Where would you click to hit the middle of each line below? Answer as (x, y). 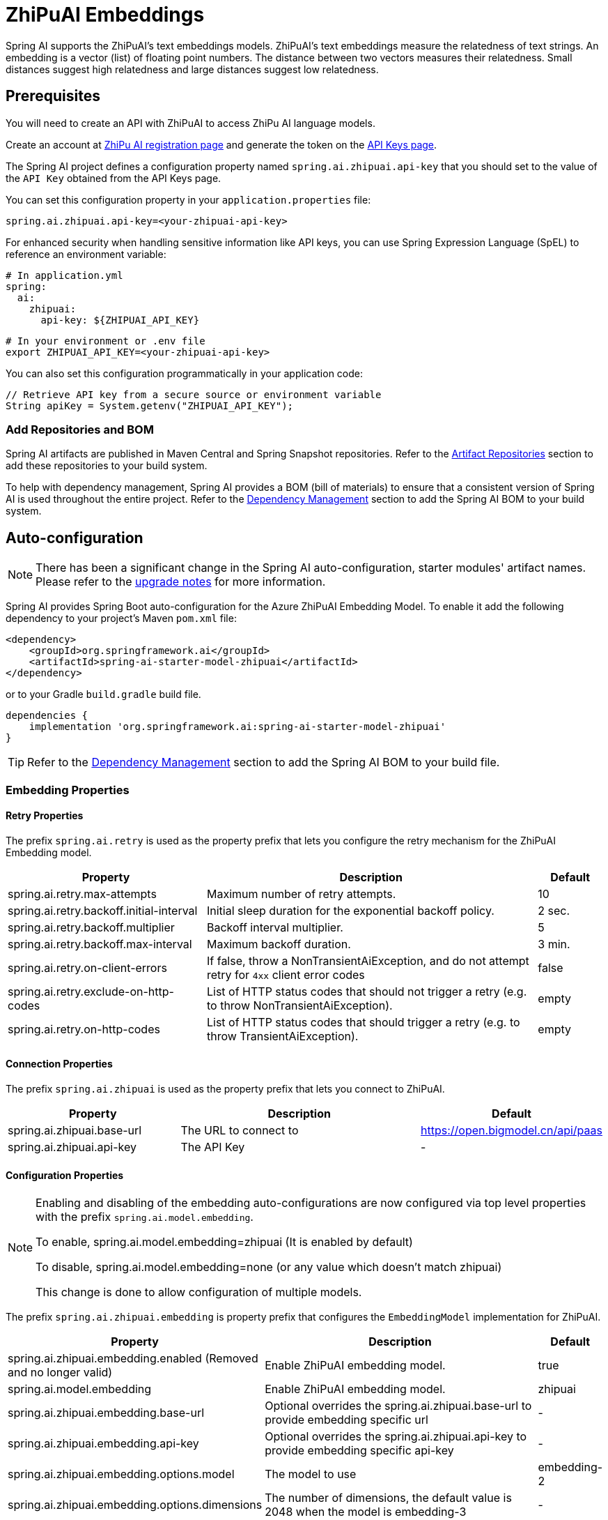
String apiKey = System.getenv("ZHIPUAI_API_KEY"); (150, 405)
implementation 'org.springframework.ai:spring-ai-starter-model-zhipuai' (237, 727)
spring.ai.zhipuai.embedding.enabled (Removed (133, 1359)
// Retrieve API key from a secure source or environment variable (194, 394)
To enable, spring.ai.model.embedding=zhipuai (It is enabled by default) (224, 1242)
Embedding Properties (68, 790)
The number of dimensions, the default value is (388, 1498)
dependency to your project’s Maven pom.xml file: (121, 618)
